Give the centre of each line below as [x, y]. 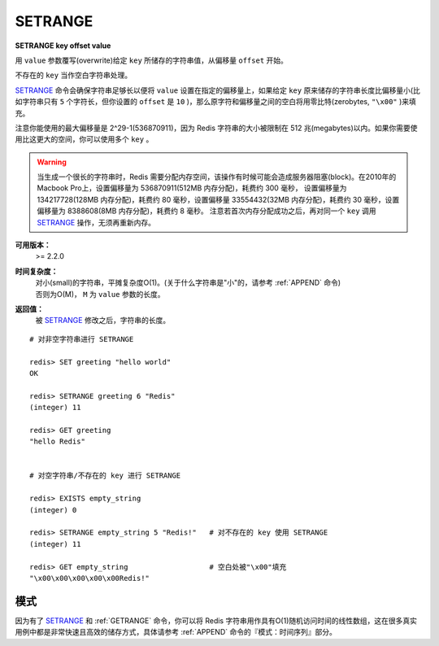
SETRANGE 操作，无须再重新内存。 [96, 222]
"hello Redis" [57, 442]
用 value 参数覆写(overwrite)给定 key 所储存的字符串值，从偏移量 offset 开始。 [151, 60]
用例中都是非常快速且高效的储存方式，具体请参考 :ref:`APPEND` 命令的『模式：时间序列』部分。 [176, 632]
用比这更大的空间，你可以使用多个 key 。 [84, 139]
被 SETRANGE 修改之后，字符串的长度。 [103, 321]
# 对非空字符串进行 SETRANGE [82, 339]
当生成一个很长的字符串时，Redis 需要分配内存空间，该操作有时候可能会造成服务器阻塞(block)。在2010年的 [217, 177]
